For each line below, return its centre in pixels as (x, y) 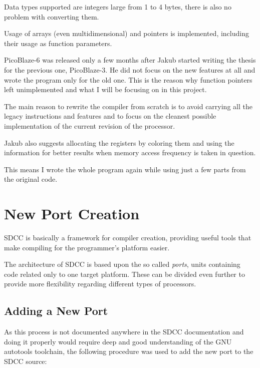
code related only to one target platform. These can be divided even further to (124, 274)
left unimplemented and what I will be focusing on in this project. (105, 89)
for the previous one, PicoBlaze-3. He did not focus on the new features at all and (130, 69)
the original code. (31, 179)
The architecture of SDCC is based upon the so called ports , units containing (122, 264)
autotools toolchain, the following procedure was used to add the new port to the (129, 351)
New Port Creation (72, 214)
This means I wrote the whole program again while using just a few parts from (125, 169)
